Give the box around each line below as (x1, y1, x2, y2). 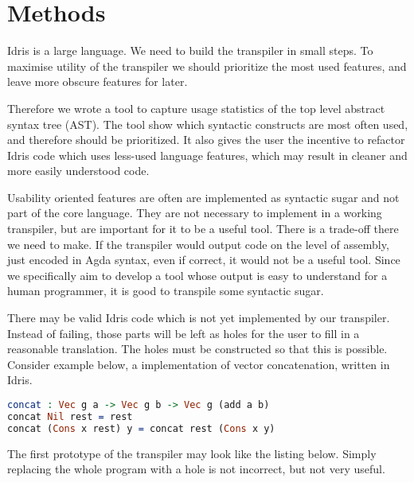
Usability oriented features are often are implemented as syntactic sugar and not (7, 189, 400, 205)
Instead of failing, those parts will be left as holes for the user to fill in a (7, 325, 360, 341)
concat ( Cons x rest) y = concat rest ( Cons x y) (7, 422, 275, 434)
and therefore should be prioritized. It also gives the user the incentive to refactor (7, 131, 405, 148)
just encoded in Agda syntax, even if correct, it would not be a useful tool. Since (7, 251, 400, 268)
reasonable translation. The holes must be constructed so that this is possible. (7, 340, 388, 357)
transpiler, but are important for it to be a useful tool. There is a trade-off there (7, 220, 399, 237)
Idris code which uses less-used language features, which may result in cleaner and (7, 146, 408, 163)
